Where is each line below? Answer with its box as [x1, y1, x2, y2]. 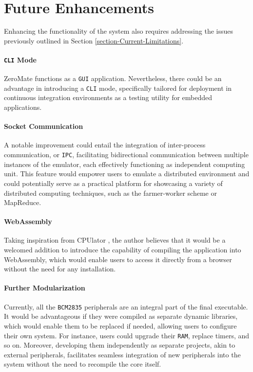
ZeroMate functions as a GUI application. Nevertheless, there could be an [4, 73, 222, 83]
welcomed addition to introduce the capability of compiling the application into [4, 245, 241, 255]
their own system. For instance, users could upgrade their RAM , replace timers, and [4, 330, 250, 340]
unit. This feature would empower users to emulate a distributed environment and [4, 168, 250, 179]
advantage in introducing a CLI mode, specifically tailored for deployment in [4, 83, 232, 93]
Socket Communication [4, 121, 83, 131]
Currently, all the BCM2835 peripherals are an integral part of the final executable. [4, 301, 248, 311]
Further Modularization [4, 283, 85, 293]
